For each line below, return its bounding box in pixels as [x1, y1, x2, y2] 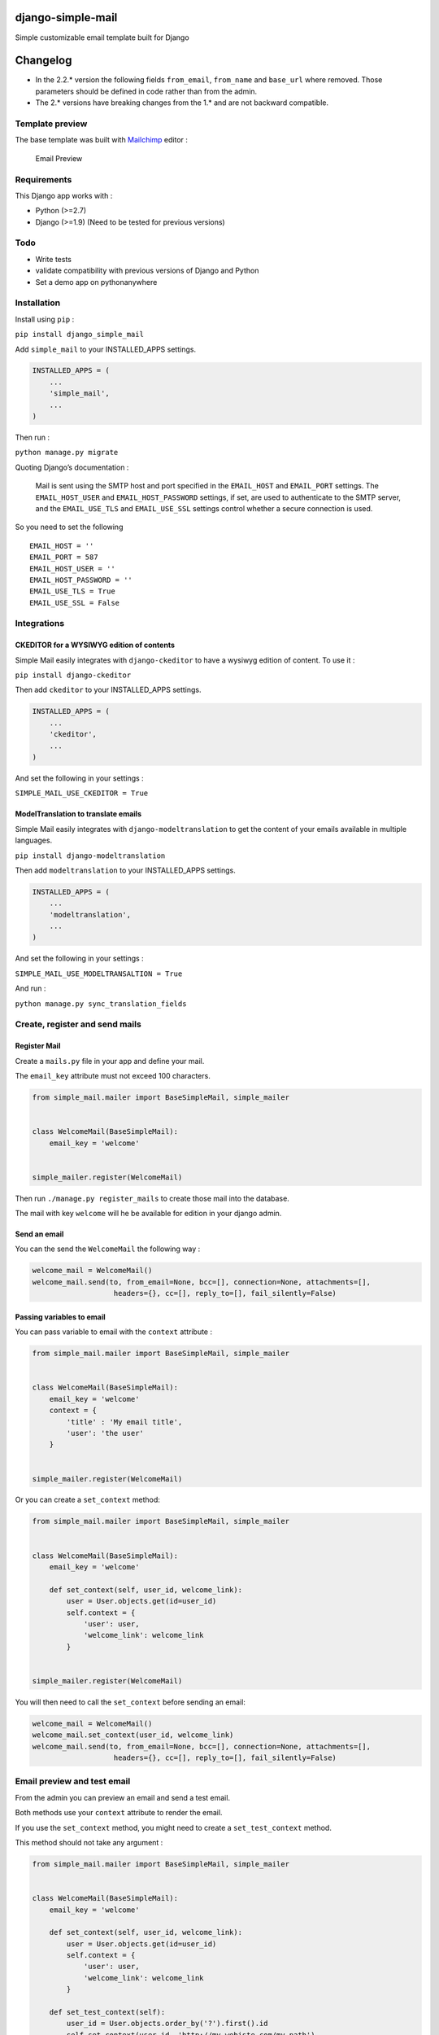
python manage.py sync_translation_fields [15, 999, 187, 1009]
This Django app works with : [15, 190, 113, 200]
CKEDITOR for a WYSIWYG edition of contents [15, 640, 175, 650]
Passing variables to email [15, 1311, 106, 1322]
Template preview [15, 118, 88, 129]
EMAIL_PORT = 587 [29, 553, 98, 562]
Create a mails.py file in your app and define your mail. [15, 1056, 205, 1066]
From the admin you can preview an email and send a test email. [15, 1792, 231, 1802]
